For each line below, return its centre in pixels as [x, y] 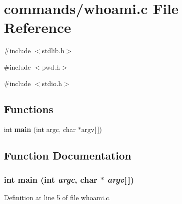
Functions [29, 109]
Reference [38, 27]
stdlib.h [53, 51]
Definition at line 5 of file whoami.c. [58, 197]
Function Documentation [68, 155]
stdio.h [52, 83]
